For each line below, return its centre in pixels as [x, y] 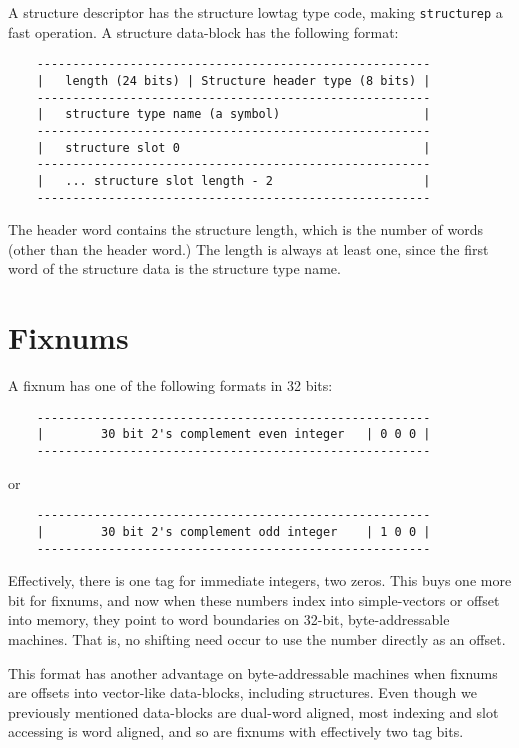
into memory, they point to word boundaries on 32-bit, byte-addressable [229, 619]
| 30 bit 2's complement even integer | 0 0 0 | [233, 434]
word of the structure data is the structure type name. [174, 268]
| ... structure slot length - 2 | [233, 180]
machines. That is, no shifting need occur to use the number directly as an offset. [257, 638]
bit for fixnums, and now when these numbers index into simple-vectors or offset [254, 599]
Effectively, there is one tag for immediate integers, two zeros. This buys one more [260, 580]
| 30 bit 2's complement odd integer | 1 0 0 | [233, 531]
